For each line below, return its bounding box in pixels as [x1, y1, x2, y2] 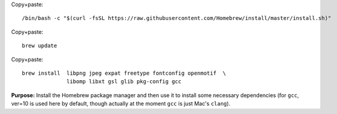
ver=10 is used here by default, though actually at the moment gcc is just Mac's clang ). [11, 100, 231, 107]
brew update [22, 42, 57, 49]
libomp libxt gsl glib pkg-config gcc [67, 78, 182, 85]
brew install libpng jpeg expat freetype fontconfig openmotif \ [22, 69, 226, 77]
